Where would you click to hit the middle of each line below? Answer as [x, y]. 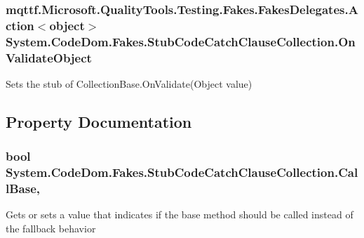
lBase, [23, 189]
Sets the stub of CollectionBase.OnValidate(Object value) [129, 83]
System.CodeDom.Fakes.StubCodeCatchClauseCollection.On [181, 41]
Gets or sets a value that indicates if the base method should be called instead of [180, 214]
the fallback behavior [51, 229]
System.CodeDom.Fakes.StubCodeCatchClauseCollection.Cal [182, 172]
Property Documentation [99, 121]
